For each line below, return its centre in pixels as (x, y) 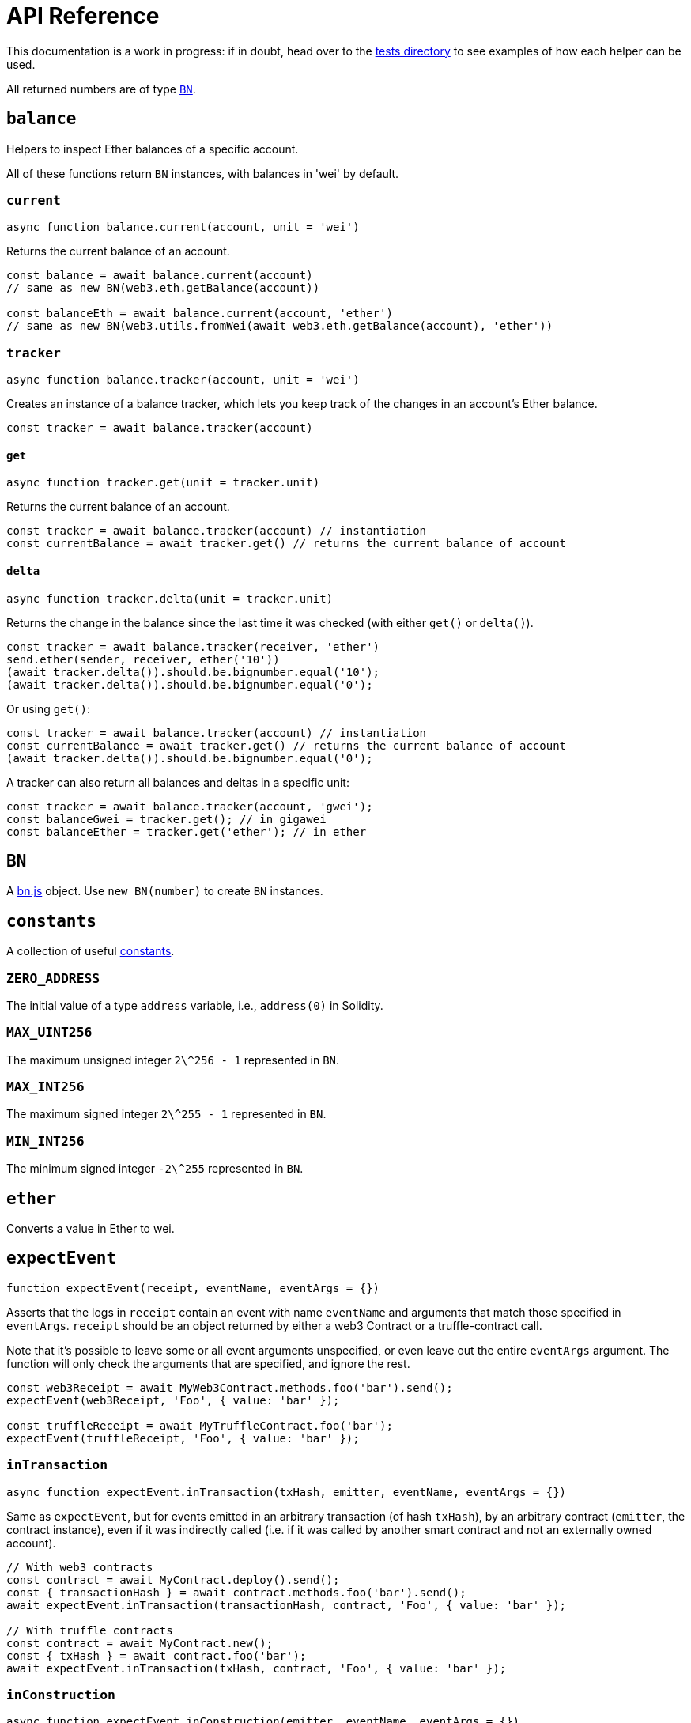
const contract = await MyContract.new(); (140, 1643)
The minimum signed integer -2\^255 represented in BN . (155, 1169)
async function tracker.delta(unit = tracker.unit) (170, 598)
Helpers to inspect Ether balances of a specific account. (153, 149)
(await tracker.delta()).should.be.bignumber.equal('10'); (193, 672)
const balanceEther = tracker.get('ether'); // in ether (187, 831)
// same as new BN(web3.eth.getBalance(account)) (163, 288)
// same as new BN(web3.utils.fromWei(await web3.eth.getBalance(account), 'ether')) (280, 326)
